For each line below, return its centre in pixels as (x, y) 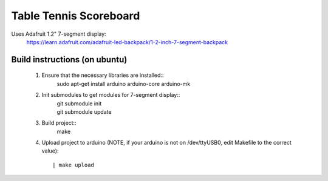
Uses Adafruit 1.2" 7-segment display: (59, 34)
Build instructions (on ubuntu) (69, 60)
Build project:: (59, 123)
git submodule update (84, 111)
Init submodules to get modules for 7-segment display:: (111, 95)
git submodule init (79, 104)
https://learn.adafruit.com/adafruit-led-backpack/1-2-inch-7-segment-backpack (127, 42)
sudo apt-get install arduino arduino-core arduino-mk (124, 84)
